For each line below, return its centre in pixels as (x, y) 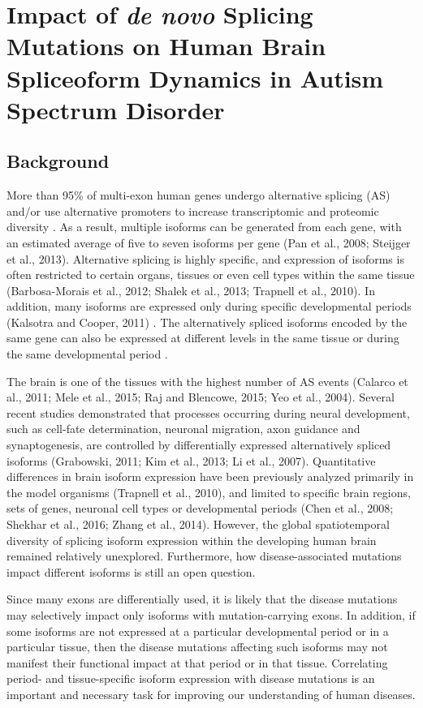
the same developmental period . (87, 354)
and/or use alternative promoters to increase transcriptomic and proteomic (193, 210)
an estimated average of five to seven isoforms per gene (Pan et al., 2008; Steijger (209, 242)
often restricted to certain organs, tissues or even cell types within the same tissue (211, 275)
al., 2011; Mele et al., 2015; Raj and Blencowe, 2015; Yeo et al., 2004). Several (201, 397)
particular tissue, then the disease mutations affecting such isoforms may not (197, 647)
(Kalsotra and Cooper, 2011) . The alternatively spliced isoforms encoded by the (207, 322)
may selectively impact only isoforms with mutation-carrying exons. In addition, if (211, 614)
